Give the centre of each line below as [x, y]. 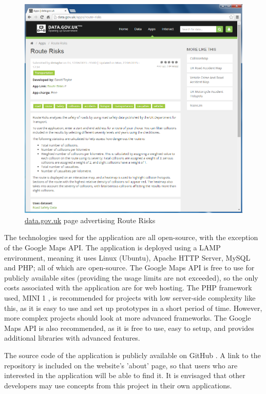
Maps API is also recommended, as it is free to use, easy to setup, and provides [129, 328]
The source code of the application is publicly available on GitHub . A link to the [132, 355]
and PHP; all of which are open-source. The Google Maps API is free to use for [129, 268]
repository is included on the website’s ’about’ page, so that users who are [121, 365]
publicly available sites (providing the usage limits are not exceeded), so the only [131, 277]
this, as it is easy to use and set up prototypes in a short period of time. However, [133, 308]
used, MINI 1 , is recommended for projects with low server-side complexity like [130, 298]
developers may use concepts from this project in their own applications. [118, 385]
